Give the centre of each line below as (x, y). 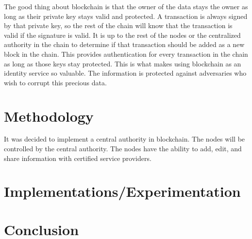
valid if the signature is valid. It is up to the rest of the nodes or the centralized (122, 35)
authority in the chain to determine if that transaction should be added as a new (124, 44)
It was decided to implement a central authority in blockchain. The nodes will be (125, 139)
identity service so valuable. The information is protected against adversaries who (125, 73)
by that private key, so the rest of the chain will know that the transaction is (118, 25)
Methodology (49, 116)
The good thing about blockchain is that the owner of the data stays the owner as (126, 6)
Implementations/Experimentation (122, 191)
